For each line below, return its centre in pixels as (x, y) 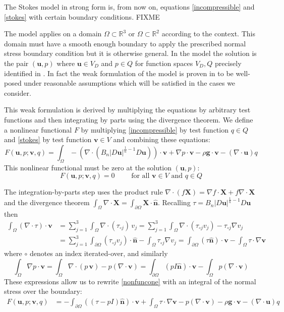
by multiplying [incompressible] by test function (155, 129)
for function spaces (164, 63)
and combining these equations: (162, 139)
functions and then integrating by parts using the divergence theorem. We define (129, 119)
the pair (16, 63)
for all (140, 176)
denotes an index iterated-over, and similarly (99, 253)
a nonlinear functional (38, 129)
